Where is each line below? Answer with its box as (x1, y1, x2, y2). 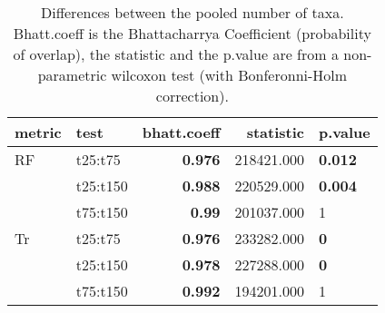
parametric (37, 64, 107, 85)
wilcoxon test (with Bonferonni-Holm (111, 64, 348, 85)
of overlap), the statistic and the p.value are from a (13, 44, 339, 64)
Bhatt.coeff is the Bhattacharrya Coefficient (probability (13, 23, 371, 44)
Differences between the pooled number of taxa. (41, 2, 344, 23)
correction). (155, 85, 229, 106)
